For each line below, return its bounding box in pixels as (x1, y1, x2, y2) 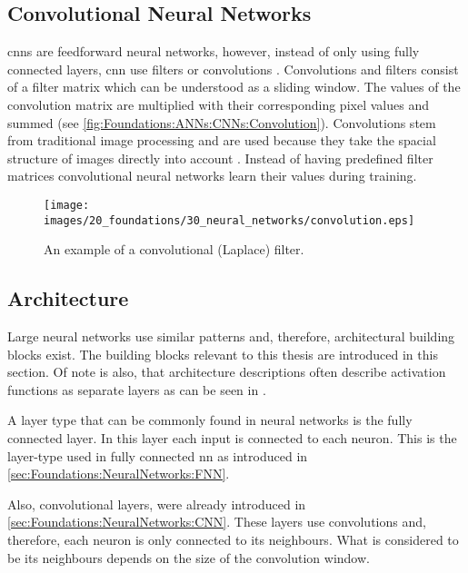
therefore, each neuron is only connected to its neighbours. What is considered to (7, 530, 459, 548)
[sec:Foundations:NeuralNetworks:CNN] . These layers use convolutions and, (7, 512, 426, 531)
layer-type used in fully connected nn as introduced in (7, 446, 308, 465)
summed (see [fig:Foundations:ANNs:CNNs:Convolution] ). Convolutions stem (7, 113, 436, 132)
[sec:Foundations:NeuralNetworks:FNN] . (7, 464, 230, 483)
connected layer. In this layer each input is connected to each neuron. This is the (7, 429, 457, 448)
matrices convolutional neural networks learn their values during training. (7, 166, 417, 185)
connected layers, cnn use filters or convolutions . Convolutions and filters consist (7, 59, 459, 78)
